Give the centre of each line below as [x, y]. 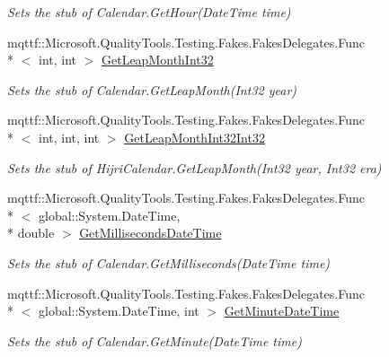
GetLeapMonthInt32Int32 [194, 137]
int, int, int [69, 137]
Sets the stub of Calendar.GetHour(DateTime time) [149, 12]
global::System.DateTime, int [119, 311]
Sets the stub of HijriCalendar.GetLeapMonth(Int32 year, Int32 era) [194, 167]
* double [31, 233]
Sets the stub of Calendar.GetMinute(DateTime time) [155, 340]
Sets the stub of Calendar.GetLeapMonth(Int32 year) [152, 89]
